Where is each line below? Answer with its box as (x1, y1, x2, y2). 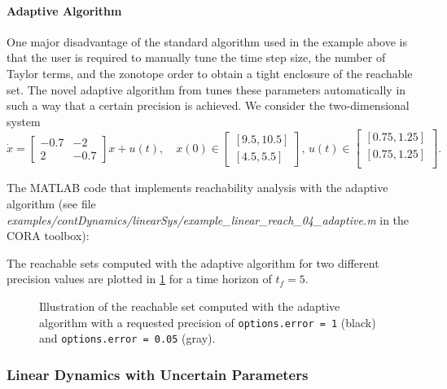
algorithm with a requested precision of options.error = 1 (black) (39, 313, 376, 330)
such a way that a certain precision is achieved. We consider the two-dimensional (7, 97, 410, 114)
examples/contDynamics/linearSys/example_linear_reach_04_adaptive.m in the (7, 211, 410, 228)
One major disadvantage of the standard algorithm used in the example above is (7, 33, 407, 50)
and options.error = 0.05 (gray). (39, 330, 216, 347)
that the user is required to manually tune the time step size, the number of (7, 49, 386, 66)
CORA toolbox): (7, 227, 90, 244)
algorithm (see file (7, 195, 96, 212)
